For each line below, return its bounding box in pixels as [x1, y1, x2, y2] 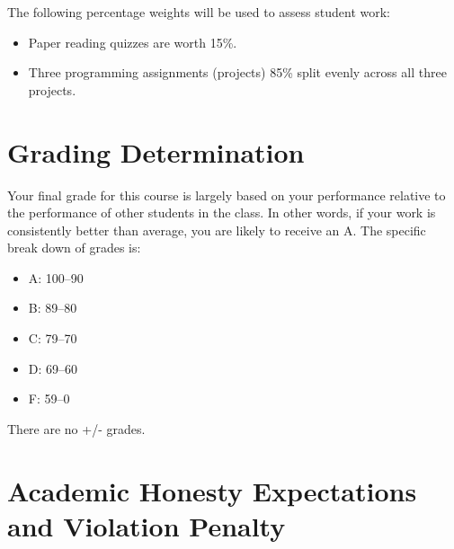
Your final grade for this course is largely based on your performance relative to [7, 185, 446, 204]
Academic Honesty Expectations [7, 472, 417, 509]
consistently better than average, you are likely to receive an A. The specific [7, 220, 426, 239]
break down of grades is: [7, 238, 141, 257]
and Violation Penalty [7, 507, 286, 544]
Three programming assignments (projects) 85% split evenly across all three [28, 63, 447, 82]
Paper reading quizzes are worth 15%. [28, 32, 237, 51]
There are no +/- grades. [7, 419, 146, 438]
